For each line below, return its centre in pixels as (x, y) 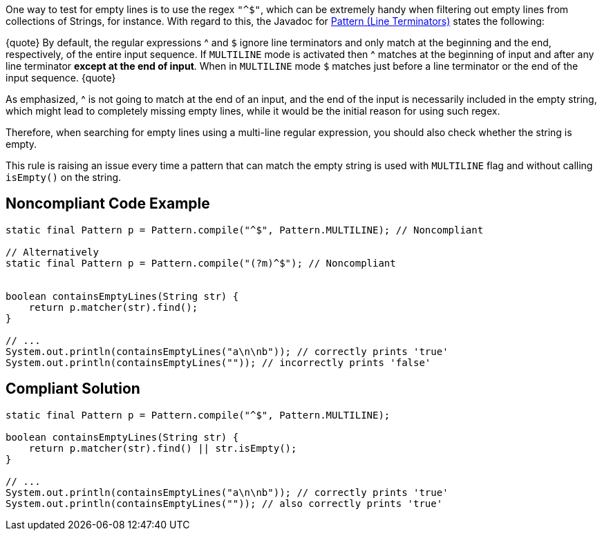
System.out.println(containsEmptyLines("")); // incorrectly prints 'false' (218, 362)
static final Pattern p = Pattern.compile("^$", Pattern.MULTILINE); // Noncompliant (245, 230)
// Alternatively (52, 252)
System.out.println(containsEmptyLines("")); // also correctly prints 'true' (224, 503)
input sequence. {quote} (61, 78)
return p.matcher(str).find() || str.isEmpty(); (163, 448)
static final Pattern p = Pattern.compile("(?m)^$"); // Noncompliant (201, 263)
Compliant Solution (73, 389)
